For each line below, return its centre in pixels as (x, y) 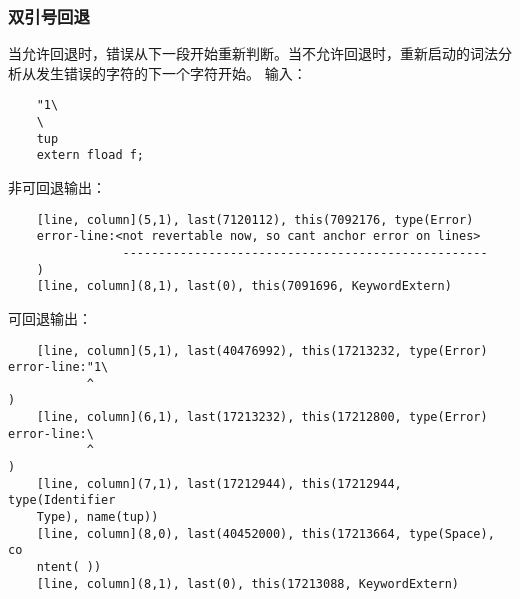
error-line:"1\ (58, 367)
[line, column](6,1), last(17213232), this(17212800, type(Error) (262, 417)
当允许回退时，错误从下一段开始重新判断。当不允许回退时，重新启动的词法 (253, 53)
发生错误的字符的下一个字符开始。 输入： (171, 72)
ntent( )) (69, 567)
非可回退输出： (57, 187)
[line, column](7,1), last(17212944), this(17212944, (219, 483)
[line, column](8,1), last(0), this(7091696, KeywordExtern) (244, 286)
